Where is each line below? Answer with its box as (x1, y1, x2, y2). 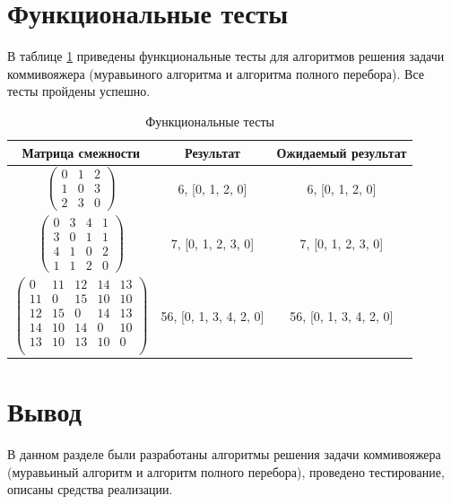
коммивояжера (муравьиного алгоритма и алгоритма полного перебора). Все (7, 64, 424, 83)
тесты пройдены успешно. (7, 82, 151, 100)
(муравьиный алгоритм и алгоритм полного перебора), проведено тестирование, (7, 462, 445, 481)
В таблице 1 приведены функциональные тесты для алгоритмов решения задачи (7, 47, 445, 65)
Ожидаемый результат (276, 143, 407, 161)
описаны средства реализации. (7, 480, 173, 499)
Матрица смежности (22, 143, 140, 161)
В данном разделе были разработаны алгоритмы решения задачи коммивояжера (7, 445, 441, 464)
